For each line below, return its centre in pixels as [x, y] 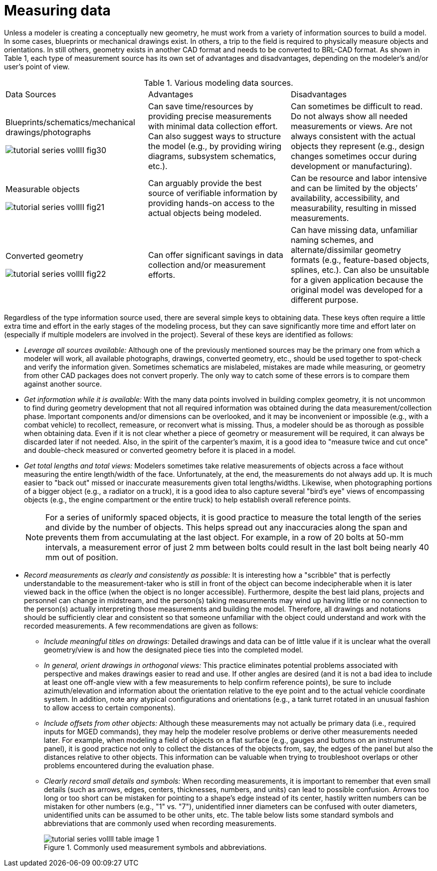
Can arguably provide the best [205, 183]
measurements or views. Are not [351, 126]
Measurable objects [43, 189]
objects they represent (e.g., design [357, 146]
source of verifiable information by [213, 193]
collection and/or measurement [207, 265]
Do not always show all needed [349, 116]
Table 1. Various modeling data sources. [218, 83]
